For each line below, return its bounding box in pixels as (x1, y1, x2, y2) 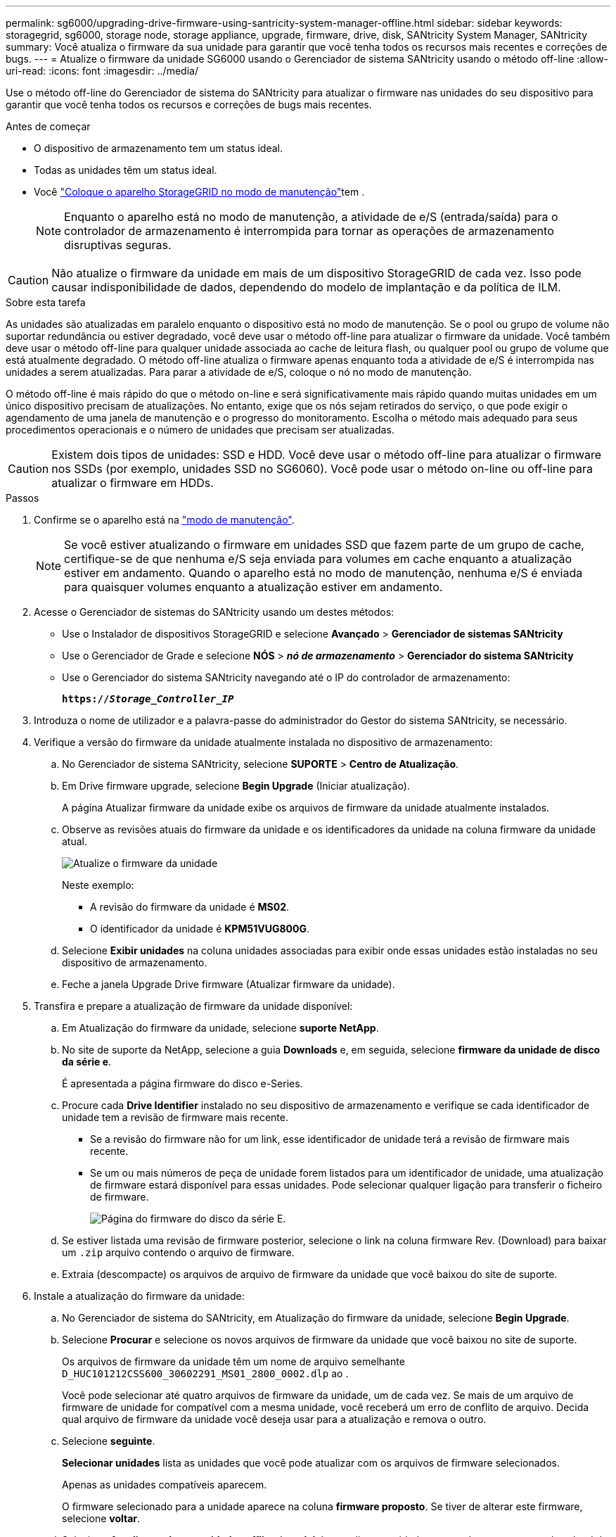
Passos (6, 492, 39, 504)
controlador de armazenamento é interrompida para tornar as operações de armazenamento (64, 224, 554, 238)
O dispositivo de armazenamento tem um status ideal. (34, 142, 283, 154)
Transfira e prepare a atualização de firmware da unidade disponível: (34, 1000, 353, 1012)
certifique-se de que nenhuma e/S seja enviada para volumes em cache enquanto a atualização (64, 552, 572, 566)
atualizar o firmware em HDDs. (51, 476, 214, 490)
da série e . (62, 1056, 112, 1068)
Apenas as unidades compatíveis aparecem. (62, 1479, 267, 1491)
